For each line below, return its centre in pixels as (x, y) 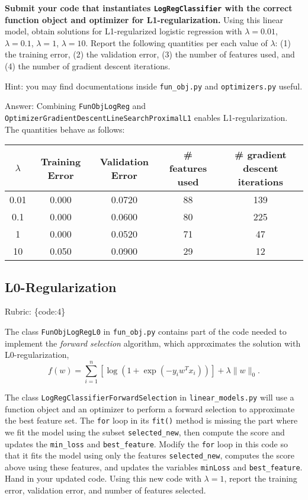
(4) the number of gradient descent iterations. (88, 66)
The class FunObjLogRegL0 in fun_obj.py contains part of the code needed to (146, 331)
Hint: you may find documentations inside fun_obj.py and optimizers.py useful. (154, 86)
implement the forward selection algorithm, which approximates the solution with (153, 343)
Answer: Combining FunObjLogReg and (76, 106)
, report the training (261, 478)
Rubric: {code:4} (35, 311)
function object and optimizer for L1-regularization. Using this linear (144, 19)
